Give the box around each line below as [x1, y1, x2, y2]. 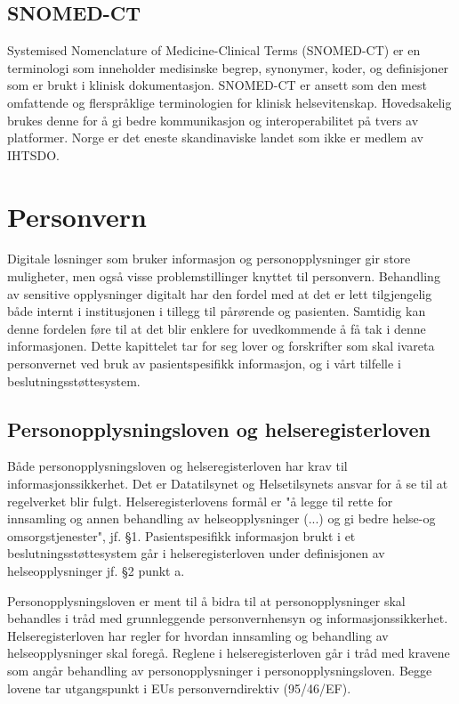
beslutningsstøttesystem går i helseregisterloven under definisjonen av [7, 544, 385, 562]
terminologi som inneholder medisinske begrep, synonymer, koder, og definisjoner [7, 58, 449, 77]
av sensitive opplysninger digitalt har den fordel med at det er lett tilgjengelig [7, 284, 432, 303]
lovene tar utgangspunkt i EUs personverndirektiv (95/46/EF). [7, 678, 351, 697]
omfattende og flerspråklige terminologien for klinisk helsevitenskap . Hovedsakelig [7, 93, 452, 111]
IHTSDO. [7, 145, 60, 164]
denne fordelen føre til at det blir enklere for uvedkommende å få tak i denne [7, 319, 426, 337]
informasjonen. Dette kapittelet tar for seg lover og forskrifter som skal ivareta [7, 336, 435, 355]
